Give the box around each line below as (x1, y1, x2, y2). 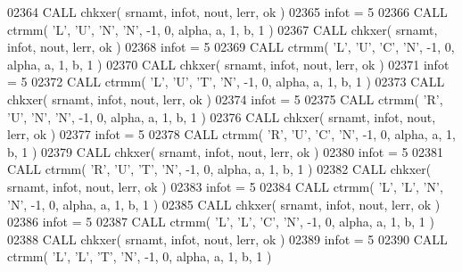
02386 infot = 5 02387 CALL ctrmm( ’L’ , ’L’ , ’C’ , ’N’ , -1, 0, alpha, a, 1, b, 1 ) (7, 212, 434, 231)
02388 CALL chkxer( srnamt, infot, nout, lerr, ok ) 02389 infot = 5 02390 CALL (7, 229, 448, 248)
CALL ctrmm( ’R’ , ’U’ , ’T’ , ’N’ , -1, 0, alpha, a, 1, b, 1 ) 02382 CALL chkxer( (7, 160, 432, 178)
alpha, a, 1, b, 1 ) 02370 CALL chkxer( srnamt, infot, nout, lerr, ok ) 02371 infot (7, 54, 450, 73)
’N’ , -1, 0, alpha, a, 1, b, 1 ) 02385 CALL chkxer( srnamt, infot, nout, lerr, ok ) (7, 194, 441, 213)
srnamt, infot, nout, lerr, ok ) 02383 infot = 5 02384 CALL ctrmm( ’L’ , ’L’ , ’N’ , (7, 177, 443, 195)
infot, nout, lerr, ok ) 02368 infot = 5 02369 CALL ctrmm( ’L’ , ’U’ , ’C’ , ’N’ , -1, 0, (7, 37, 455, 56)
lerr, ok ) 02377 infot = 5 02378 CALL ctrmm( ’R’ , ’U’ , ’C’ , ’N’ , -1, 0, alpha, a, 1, (7, 125, 456, 144)
